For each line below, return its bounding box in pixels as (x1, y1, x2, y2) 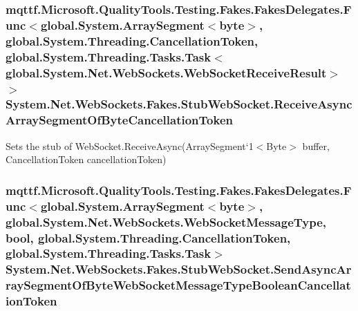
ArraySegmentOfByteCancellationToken (6, 111, 233, 129)
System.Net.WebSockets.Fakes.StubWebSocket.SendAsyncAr (6, 261, 352, 278)
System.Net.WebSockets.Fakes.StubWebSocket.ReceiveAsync (6, 95, 352, 113)
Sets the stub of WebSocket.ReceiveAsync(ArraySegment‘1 (6, 138, 254, 153)
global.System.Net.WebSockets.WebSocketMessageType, (6, 213, 327, 230)
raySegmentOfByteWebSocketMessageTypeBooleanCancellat (6, 276, 351, 294)
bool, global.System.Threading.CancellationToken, (6, 229, 291, 246)
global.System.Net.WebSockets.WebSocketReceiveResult (6, 64, 327, 81)
